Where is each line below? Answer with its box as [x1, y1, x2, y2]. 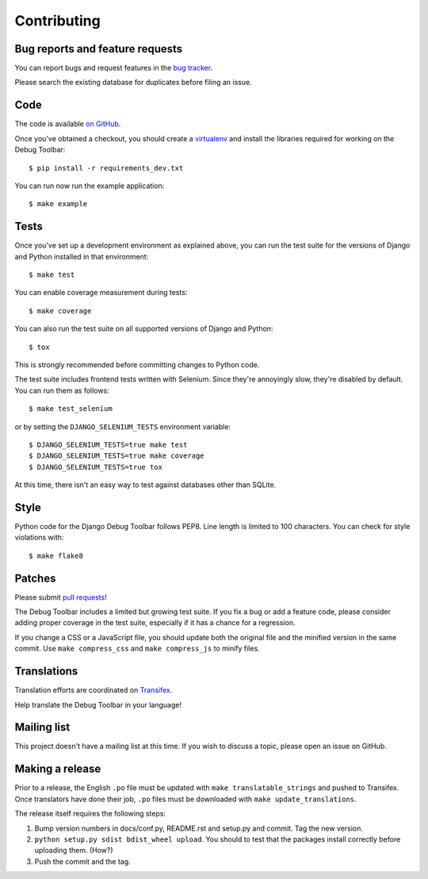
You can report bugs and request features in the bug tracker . [14, 63, 213, 73]
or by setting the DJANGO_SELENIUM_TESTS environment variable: [14, 421, 231, 432]
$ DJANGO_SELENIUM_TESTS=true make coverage [29, 451, 205, 460]
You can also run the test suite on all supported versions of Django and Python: [14, 324, 273, 333]
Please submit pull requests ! [14, 592, 107, 602]
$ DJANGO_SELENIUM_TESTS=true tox [29, 463, 162, 471]
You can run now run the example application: [14, 181, 165, 190]
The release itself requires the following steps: [14, 809, 166, 819]
